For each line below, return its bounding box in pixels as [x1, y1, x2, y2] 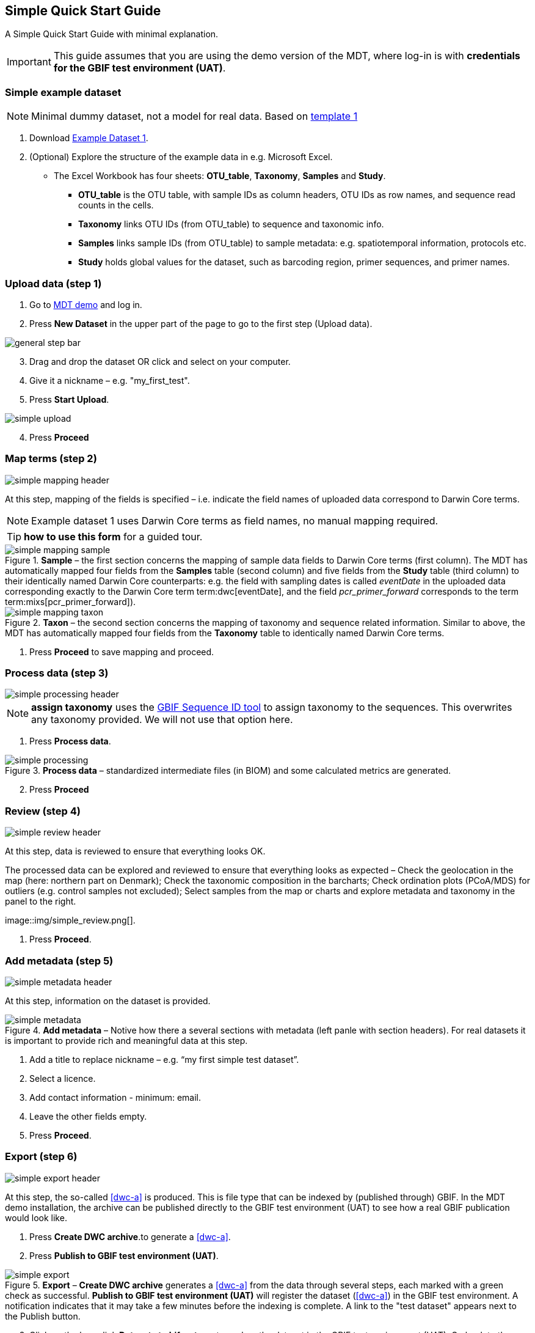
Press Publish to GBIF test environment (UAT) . [29, 1250, 219, 1261]
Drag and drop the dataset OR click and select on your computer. [29, 356, 291, 367]
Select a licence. [29, 1073, 96, 1084]
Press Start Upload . [29, 394, 109, 405]
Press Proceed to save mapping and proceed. [29, 646, 214, 657]
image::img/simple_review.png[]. [5, 915, 136, 926]
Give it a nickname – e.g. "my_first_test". [29, 375, 190, 386]
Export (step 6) [5, 1150, 78, 1163]
